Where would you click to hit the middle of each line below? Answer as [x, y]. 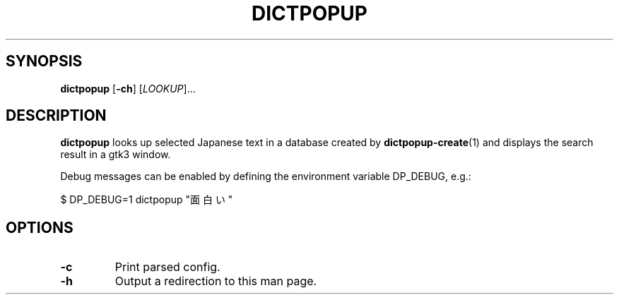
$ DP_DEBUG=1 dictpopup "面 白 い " [147, 200]
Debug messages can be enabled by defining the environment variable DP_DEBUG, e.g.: [266, 176]
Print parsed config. [167, 267]
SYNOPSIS [44, 61]
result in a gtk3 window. [116, 155]
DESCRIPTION [56, 116]
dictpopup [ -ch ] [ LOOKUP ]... [128, 88]
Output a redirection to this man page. [216, 281]
